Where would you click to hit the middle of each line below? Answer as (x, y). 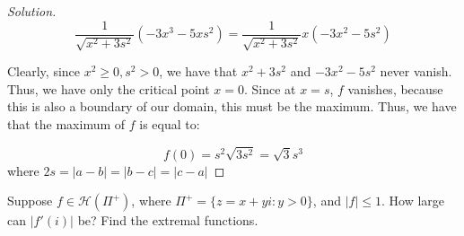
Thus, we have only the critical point (109, 88)
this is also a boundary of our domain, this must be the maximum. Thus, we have (232, 106)
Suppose (30, 201)
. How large (412, 201)
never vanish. (416, 71)
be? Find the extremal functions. (168, 220)
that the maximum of (66, 123)
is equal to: (170, 123)
